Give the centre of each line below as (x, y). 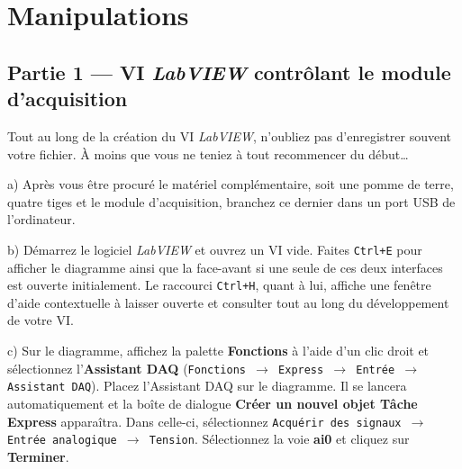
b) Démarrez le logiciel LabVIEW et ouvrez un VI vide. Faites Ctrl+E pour (215, 249)
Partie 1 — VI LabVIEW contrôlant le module (229, 72)
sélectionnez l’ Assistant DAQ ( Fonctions (127, 368)
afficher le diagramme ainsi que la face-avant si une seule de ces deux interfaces (225, 267)
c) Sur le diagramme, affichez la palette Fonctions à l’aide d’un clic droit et (218, 351)
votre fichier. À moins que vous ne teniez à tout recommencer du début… (208, 153)
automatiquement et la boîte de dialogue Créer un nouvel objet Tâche (213, 403)
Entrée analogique (62, 441)
